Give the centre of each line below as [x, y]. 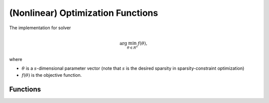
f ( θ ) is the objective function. [52, 75]
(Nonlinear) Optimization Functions [84, 13]
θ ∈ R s [133, 47]
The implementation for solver [40, 28]
